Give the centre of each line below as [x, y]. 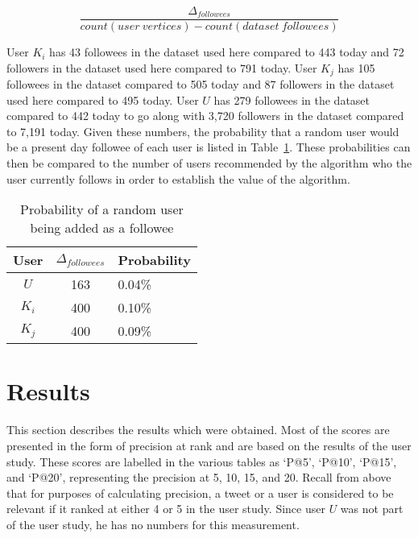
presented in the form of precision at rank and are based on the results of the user [209, 445]
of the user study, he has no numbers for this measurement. [153, 524]
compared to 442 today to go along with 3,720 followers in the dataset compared [205, 116]
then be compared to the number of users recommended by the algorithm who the [209, 163]
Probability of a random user [102, 209]
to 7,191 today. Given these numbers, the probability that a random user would [203, 131]
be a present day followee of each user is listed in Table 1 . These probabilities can [209, 147]
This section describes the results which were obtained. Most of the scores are [198, 430]
